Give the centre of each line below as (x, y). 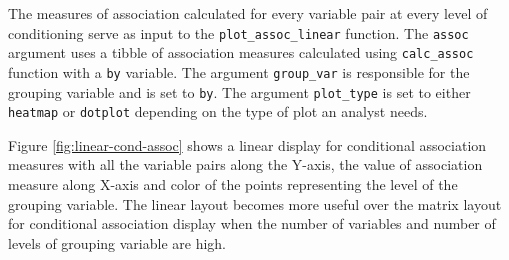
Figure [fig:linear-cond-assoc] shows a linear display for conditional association (247, 144)
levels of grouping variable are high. (117, 242)
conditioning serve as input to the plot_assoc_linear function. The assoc (238, 32)
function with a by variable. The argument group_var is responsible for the (239, 71)
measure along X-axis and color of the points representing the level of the (233, 184)
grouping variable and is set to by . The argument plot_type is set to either (239, 91)
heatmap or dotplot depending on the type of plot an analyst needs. (218, 111)
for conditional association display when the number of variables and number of (252, 223)
